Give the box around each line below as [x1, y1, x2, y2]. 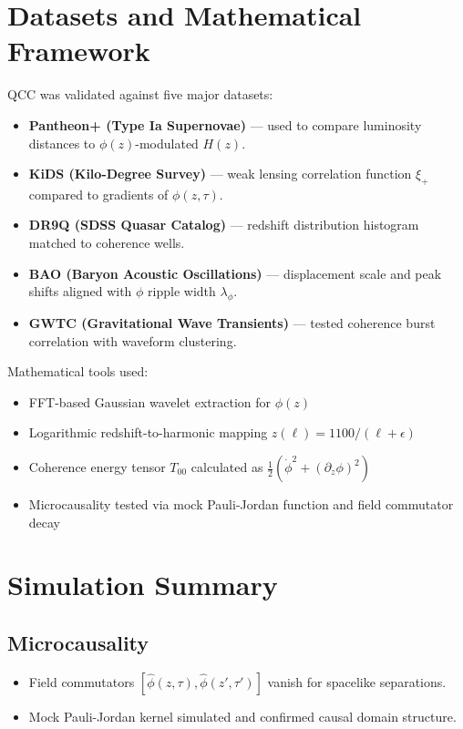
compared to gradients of [28, 184, 169, 203]
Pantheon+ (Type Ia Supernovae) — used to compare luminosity [28, 115, 422, 134]
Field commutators [28, 672, 135, 691]
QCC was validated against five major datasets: [7, 85, 273, 104]
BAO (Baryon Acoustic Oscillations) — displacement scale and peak [28, 263, 442, 282]
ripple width [148, 282, 216, 301]
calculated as [190, 457, 263, 477]
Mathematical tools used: [7, 362, 149, 381]
